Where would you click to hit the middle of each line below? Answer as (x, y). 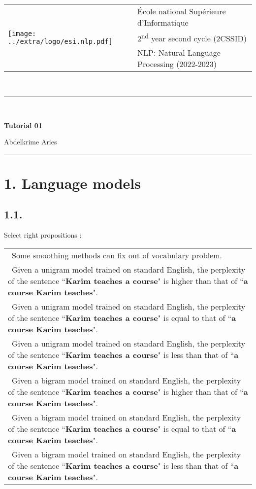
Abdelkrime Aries (31, 142)
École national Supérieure (182, 11)
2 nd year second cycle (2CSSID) (192, 38)
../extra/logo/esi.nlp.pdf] (60, 42)
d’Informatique (163, 22)
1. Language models (73, 183)
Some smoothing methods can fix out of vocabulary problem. (117, 255)
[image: (22, 34)
